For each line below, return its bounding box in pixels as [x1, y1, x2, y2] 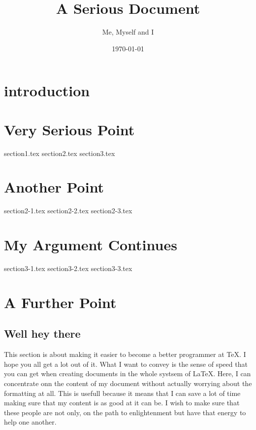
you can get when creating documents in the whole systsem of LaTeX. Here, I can [4, 368, 251, 379]
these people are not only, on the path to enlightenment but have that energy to [4, 407, 246, 417]
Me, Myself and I [102, 27, 154, 37]
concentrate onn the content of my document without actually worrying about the [4, 378, 252, 389]
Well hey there [4, 326, 81, 341]
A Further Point [4, 292, 117, 312]
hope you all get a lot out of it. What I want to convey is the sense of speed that [4, 358, 248, 369]
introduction [4, 80, 90, 101]
